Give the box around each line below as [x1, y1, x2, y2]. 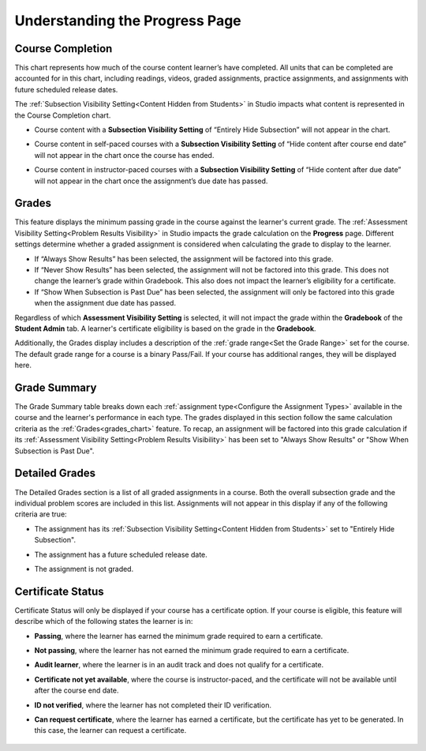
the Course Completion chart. [14, 111, 111, 120]
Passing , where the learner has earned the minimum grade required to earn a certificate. [34, 631, 323, 640]
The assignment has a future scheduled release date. [34, 550, 208, 559]
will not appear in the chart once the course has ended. [34, 150, 215, 160]
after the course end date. [34, 685, 119, 695]
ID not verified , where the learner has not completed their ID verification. [34, 700, 272, 710]
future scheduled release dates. [14, 84, 118, 94]
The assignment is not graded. [34, 564, 134, 573]
